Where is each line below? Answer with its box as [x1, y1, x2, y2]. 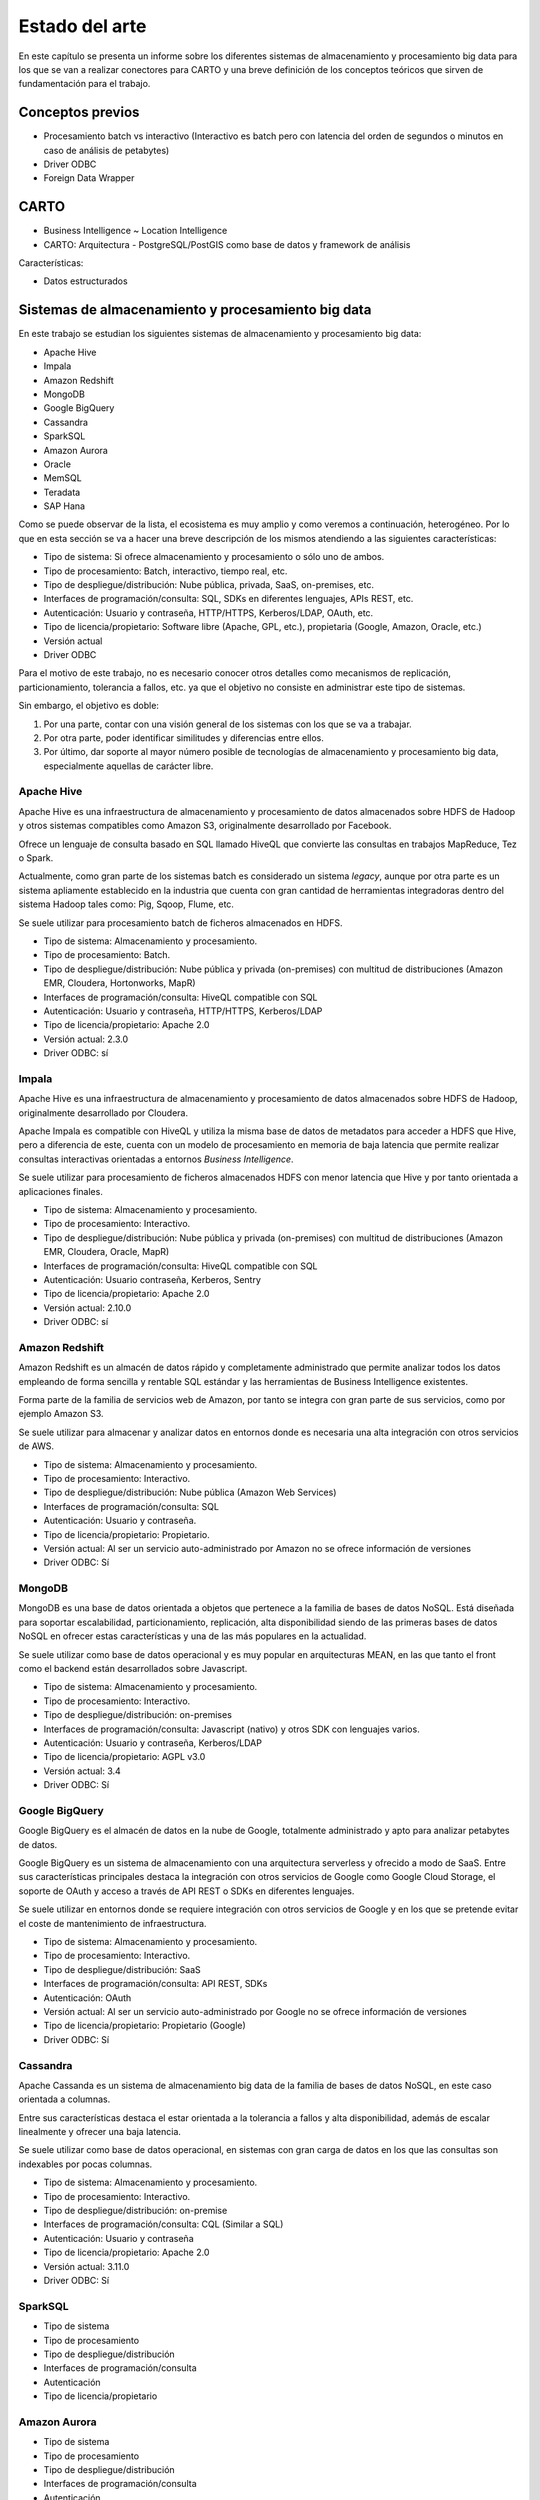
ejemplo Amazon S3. [18, 1408, 104, 1420]
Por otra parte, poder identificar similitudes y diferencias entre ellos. [43, 731, 324, 744]
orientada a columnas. [18, 2093, 111, 2105]
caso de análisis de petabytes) [43, 144, 170, 156]
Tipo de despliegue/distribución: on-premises [43, 1709, 232, 1721]
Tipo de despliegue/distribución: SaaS [43, 1963, 202, 1975]
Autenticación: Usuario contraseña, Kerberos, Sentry [43, 1273, 262, 1285]
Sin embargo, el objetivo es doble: [18, 700, 160, 712]
